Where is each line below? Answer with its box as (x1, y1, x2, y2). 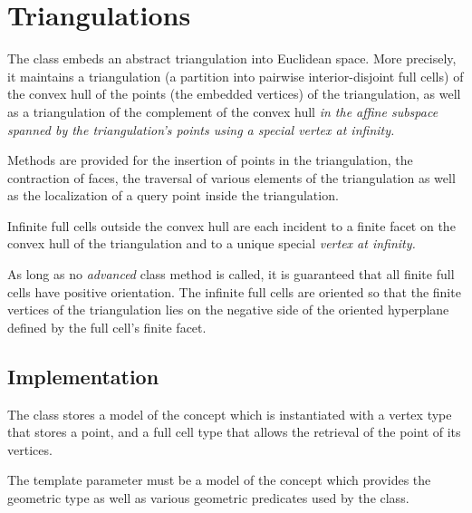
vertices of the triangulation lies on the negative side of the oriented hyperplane (7, 300, 449, 319)
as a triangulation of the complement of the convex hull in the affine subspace (7, 102, 438, 121)
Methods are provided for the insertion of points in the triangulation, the (7, 150, 413, 169)
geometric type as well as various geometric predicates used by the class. (7, 489, 409, 508)
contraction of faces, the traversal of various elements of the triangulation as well (7, 168, 456, 187)
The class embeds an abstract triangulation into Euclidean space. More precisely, (7, 49, 457, 68)
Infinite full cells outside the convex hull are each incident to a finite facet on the (7, 216, 456, 235)
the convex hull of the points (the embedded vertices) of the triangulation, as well (7, 84, 461, 103)
